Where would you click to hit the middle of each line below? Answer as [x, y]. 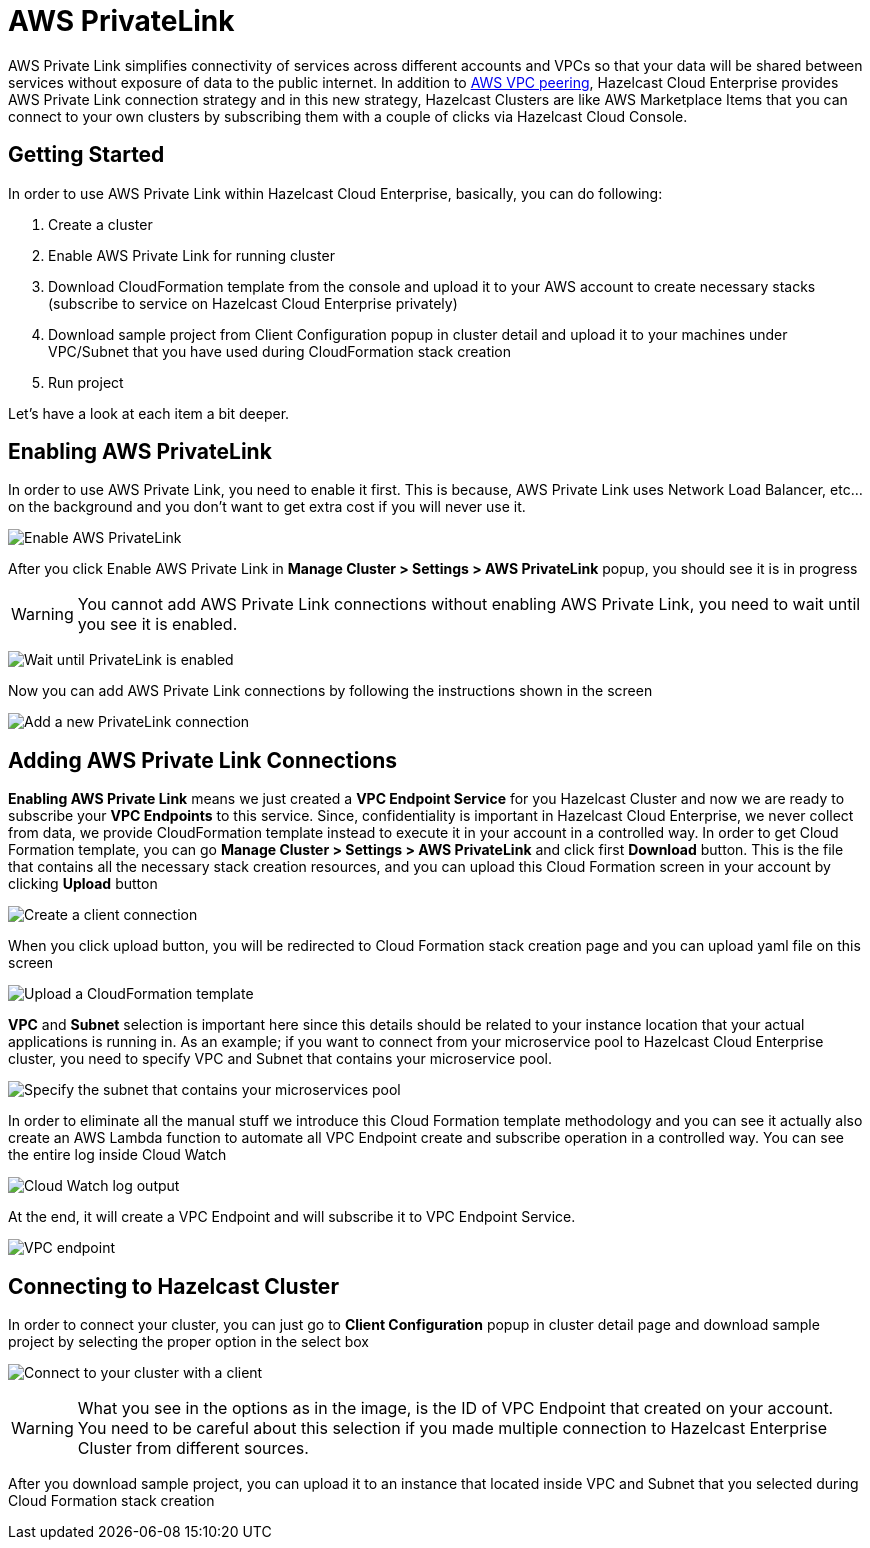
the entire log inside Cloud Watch [117, 1155]
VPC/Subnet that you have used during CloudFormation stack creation [280, 351]
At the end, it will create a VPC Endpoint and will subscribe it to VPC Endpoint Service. [292, 1217]
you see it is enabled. [157, 624]
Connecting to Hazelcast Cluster [173, 1286]
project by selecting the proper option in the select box [188, 1342]
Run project [86, 382]
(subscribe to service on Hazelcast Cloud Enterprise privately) [253, 303]
